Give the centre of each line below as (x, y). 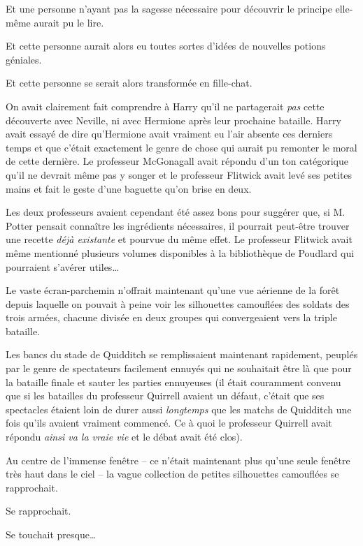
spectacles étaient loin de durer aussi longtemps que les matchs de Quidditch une (179, 409)
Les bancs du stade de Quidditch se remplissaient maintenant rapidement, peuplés (182, 354)
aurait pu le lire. (69, 22)
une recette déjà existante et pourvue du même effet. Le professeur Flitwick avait (179, 239)
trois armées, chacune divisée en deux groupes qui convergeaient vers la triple (171, 317)
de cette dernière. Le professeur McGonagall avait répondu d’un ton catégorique (177, 161)
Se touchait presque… (51, 534)
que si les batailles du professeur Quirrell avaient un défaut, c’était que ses (165, 396)
